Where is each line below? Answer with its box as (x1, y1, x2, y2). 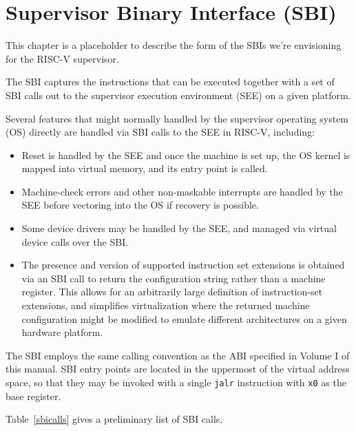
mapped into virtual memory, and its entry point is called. (21, 161, 268, 176)
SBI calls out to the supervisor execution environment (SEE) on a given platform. (6, 87, 351, 102)
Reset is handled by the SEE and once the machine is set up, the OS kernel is (21, 147, 350, 162)
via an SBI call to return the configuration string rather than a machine (21, 271, 326, 285)
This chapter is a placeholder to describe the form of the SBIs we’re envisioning (6, 38, 342, 52)
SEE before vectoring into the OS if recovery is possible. (21, 198, 259, 212)
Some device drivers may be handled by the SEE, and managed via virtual (21, 221, 337, 235)
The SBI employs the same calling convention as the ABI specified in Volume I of (6, 348, 350, 362)
